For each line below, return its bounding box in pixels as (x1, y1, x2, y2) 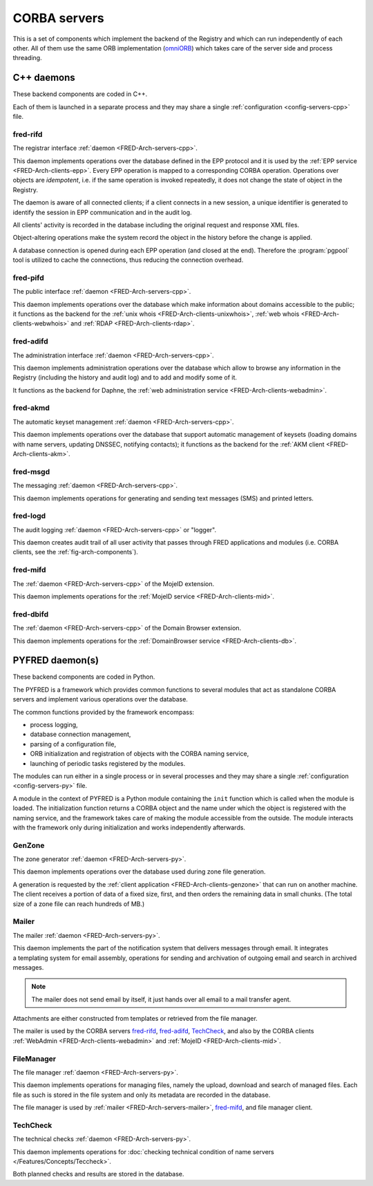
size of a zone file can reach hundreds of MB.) (12, 899, 145, 908)
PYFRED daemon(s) (12, 655, 99, 666)
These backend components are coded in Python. (12, 672, 155, 681)
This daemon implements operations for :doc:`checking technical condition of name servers (12, 1147, 274, 1156)
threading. (12, 54, 42, 62)
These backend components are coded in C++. (12, 90, 148, 98)
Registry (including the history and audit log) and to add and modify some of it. (12, 373, 238, 382)
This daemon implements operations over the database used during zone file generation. (12, 867, 266, 876)
